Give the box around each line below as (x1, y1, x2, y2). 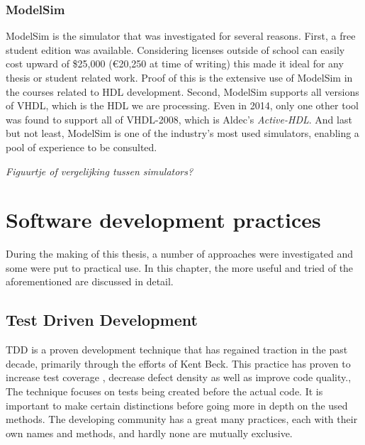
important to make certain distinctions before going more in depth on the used (6, 397, 348, 412)
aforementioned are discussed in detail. (6, 274, 174, 289)
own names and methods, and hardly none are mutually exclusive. (6, 425, 293, 440)
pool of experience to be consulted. (6, 139, 157, 154)
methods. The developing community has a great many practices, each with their (6, 412, 358, 427)
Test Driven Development (6, 309, 198, 331)
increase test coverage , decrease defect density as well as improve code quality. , (6, 370, 352, 385)
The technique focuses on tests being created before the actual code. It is (6, 384, 323, 399)
